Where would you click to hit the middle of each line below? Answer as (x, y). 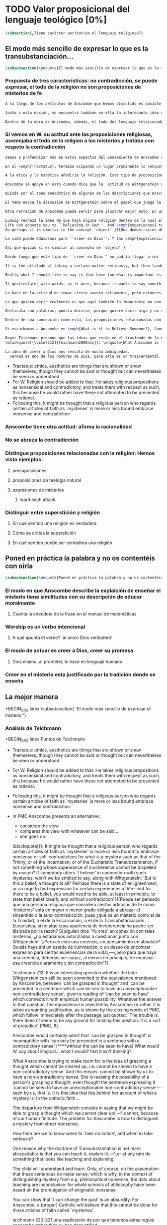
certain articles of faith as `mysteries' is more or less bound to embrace (85, 852)
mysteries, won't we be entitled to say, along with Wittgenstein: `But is (84, 878)
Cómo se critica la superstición (44, 533)
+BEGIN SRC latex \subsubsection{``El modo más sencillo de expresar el (78, 709)
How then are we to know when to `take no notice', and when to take (83, 1134)
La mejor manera (32, 697)
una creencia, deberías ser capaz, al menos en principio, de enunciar (83, 958)
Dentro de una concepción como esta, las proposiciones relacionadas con (83, 320)
